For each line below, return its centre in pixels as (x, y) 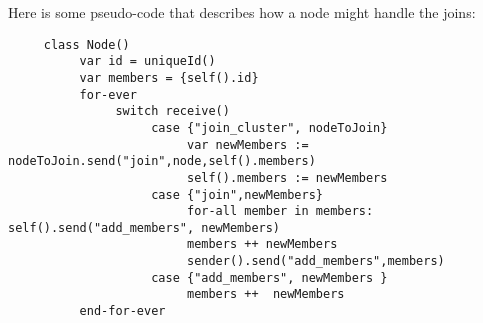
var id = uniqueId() (147, 61)
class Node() (86, 44)
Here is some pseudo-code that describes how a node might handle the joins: (242, 12)
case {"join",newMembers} (237, 194)
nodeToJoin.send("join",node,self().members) (162, 161)
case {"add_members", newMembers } (269, 277)
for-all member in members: (280, 211)
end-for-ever (122, 311)
